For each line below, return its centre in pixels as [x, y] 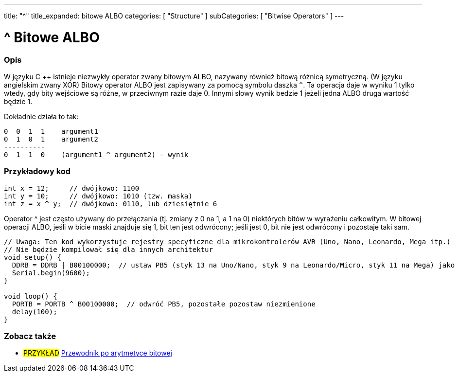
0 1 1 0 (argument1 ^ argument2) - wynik [96, 154]
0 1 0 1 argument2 [51, 139]
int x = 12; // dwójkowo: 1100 [72, 188]
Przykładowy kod [37, 171]
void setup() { [33, 257]
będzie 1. [18, 101]
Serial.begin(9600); [51, 273]
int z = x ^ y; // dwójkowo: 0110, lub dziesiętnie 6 [111, 204]
